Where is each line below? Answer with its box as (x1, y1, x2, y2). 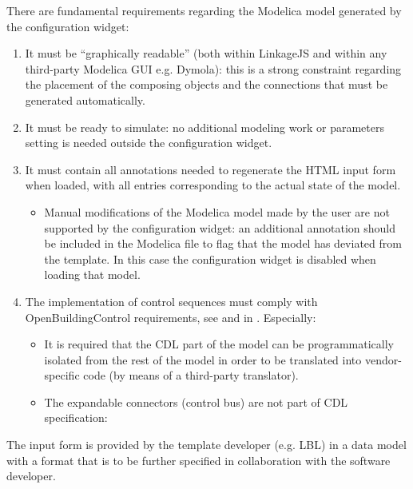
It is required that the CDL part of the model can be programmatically (44, 336, 394, 352)
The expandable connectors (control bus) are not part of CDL (44, 393, 348, 410)
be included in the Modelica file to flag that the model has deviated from (44, 235, 402, 252)
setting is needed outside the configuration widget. (25, 134, 272, 151)
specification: (44, 409, 108, 426)
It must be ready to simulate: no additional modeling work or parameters (25, 118, 384, 135)
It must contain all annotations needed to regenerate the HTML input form (25, 161, 396, 177)
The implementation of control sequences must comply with (25, 292, 318, 309)
